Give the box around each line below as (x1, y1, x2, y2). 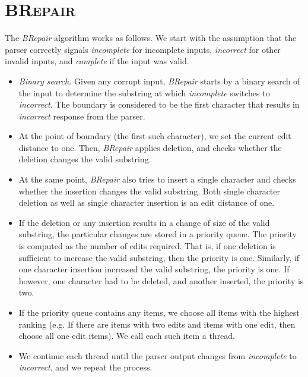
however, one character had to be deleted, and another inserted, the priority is (18, 274, 304, 287)
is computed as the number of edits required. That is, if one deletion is (18, 240, 276, 252)
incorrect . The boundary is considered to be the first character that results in (18, 98, 300, 111)
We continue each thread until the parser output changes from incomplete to (18, 349, 297, 362)
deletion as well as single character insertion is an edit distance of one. (18, 196, 275, 209)
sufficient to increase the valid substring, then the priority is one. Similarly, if (18, 251, 300, 263)
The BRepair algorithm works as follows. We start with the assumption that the (5, 32, 297, 44)
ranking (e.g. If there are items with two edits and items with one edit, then (18, 318, 296, 330)
